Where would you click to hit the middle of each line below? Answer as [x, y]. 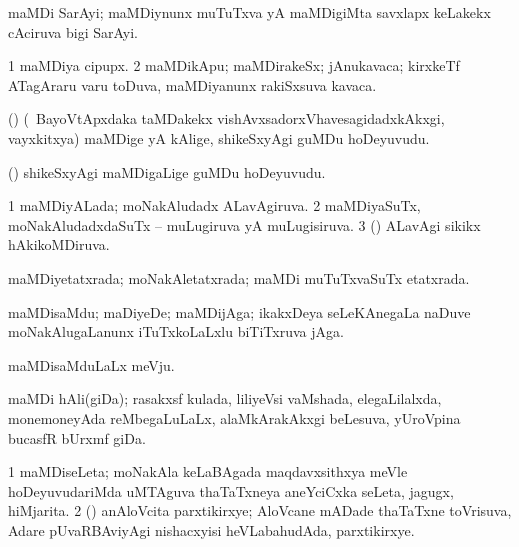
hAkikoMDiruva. [59, 244]
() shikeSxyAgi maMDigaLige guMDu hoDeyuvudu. [167, 171]
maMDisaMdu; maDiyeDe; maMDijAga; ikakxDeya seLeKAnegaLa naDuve [239, 311]
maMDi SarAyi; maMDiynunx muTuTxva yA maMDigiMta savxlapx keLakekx [249, 12]
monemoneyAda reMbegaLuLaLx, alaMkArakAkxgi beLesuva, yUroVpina [234, 417]
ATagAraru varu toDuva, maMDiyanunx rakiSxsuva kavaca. [192, 84]
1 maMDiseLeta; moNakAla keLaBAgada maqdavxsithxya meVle [208, 471]
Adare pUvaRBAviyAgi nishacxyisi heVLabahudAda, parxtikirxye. [211, 529]
